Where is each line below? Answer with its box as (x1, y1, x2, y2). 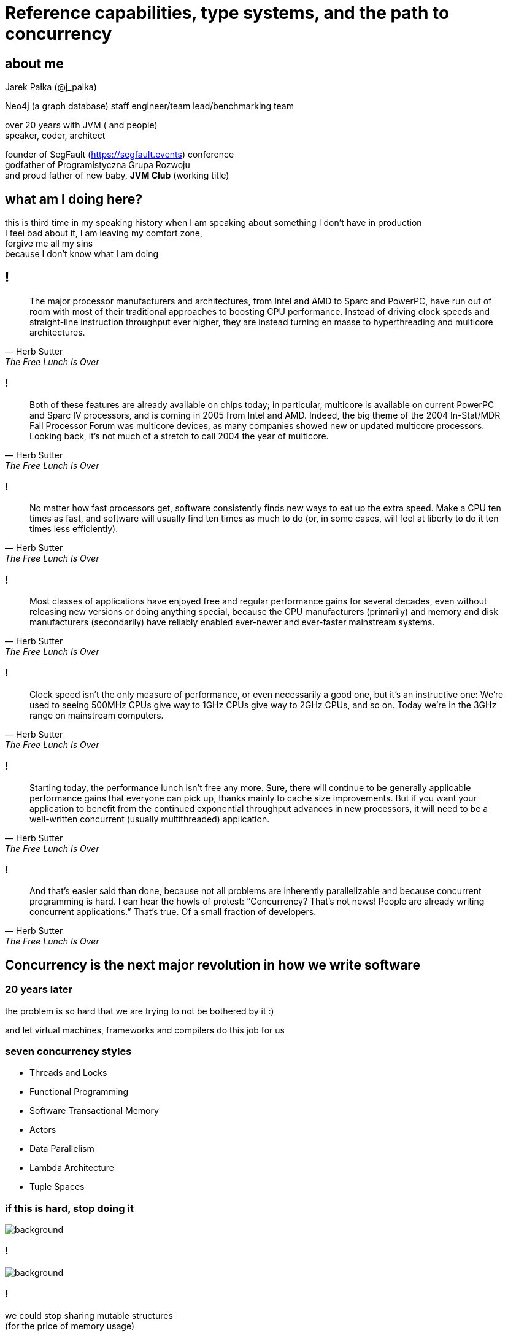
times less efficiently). (29, 523, 118, 535)
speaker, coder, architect (5, 130, 106, 141)
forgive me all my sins (5, 238, 93, 249)
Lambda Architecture (29, 1162, 115, 1173)
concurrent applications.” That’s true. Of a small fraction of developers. (29, 906, 317, 917)
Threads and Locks (29, 1067, 107, 1078)
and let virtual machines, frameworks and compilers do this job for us (5, 1024, 285, 1035)
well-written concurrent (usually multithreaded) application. (29, 813, 270, 824)
